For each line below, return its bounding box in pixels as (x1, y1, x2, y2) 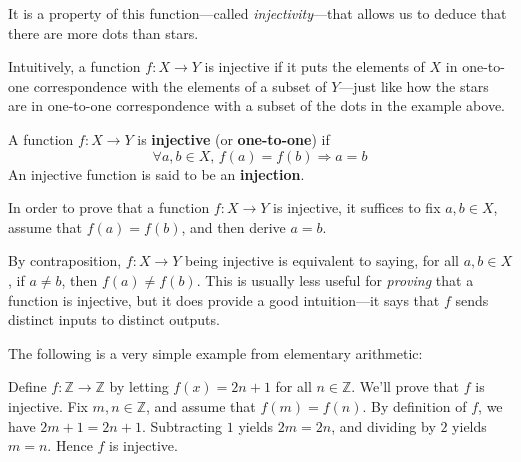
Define (8, 376, 47, 397)
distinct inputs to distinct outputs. (8, 309, 220, 330)
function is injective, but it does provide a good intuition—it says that (8, 289, 440, 310)
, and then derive (181, 216, 286, 237)
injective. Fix (8, 395, 88, 416)
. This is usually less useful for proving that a (196, 269, 474, 290)
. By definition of (362, 395, 467, 416)
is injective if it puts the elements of (204, 56, 425, 77)
